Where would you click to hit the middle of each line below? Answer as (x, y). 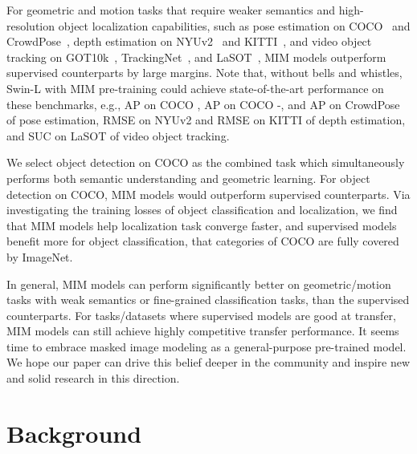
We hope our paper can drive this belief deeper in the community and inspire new (208, 362)
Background (74, 433)
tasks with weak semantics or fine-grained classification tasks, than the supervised (208, 300)
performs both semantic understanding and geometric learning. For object (188, 178)
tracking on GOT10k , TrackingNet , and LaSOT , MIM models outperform (196, 57)
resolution (31, 25)
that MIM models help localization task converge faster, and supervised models (202, 225)
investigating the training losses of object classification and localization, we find (202, 210)
